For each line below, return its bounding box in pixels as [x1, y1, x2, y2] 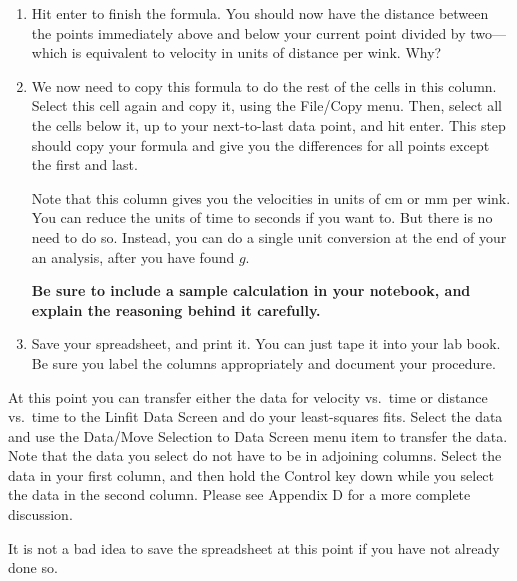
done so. [8, 557, 58, 578]
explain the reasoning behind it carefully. [31, 299, 321, 320]
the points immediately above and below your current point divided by [31, 22, 466, 43]
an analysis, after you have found [31, 246, 235, 267]
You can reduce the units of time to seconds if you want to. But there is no [31, 207, 493, 228]
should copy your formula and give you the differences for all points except [31, 134, 490, 155]
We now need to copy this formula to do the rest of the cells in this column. [31, 75, 497, 96]
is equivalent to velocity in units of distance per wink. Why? [71, 42, 442, 63]
